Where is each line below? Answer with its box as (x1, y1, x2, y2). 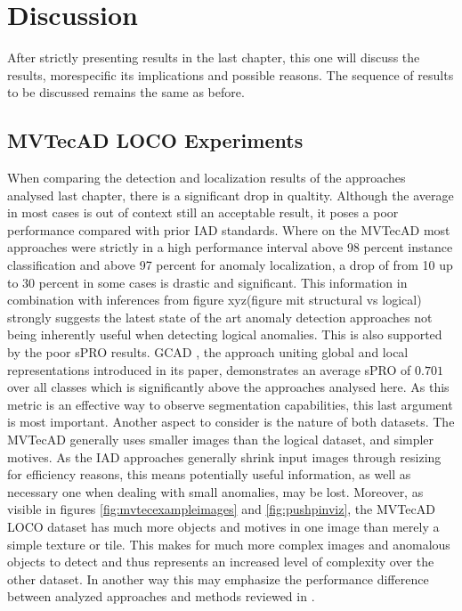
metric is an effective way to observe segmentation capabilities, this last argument (7, 395, 453, 413)
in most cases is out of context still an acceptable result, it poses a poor (7, 203, 399, 222)
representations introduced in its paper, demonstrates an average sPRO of (7, 360, 411, 379)
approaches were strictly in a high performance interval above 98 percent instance (7, 238, 453, 257)
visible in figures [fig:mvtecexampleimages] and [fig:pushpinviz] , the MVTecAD (7, 500, 435, 518)
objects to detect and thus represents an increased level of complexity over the (7, 552, 434, 571)
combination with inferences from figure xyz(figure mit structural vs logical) (7, 290, 422, 309)
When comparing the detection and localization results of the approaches (7, 168, 406, 187)
